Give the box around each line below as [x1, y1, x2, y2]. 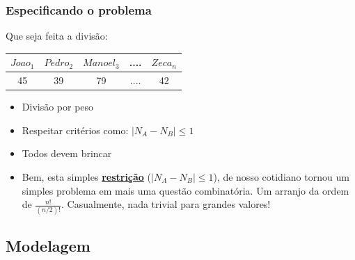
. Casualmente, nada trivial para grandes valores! [61, 197, 271, 211]
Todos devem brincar [22, 146, 112, 161]
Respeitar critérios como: [22, 122, 129, 137]
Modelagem [6, 234, 90, 256]
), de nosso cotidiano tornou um [213, 170, 349, 184]
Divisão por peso [22, 99, 94, 114]
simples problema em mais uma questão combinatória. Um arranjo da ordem [22, 183, 349, 197]
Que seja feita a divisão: [6, 29, 108, 43]
